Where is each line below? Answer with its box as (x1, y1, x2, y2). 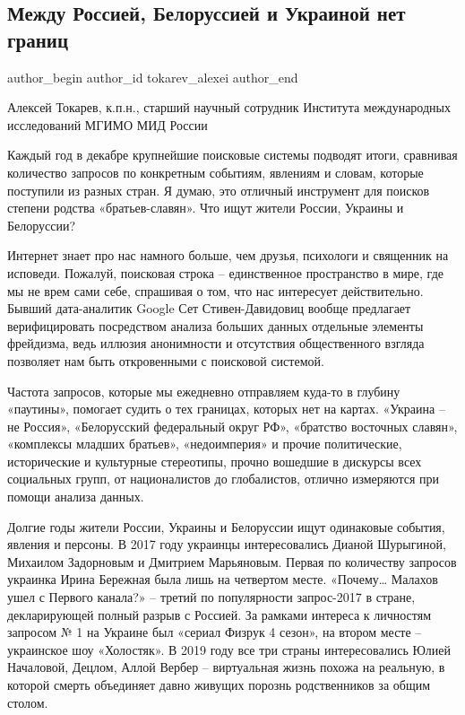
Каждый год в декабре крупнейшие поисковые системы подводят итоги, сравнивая (7, 145, 458, 164)
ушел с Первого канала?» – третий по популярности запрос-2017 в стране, (7, 588, 416, 606)
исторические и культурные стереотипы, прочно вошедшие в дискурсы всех (7, 451, 422, 470)
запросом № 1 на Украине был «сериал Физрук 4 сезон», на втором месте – (7, 623, 422, 641)
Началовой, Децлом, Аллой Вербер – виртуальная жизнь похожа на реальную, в (7, 658, 445, 676)
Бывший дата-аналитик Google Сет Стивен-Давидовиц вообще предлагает (7, 299, 411, 318)
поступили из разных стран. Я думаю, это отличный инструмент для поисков (7, 180, 430, 199)
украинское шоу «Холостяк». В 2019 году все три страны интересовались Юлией (7, 640, 451, 658)
